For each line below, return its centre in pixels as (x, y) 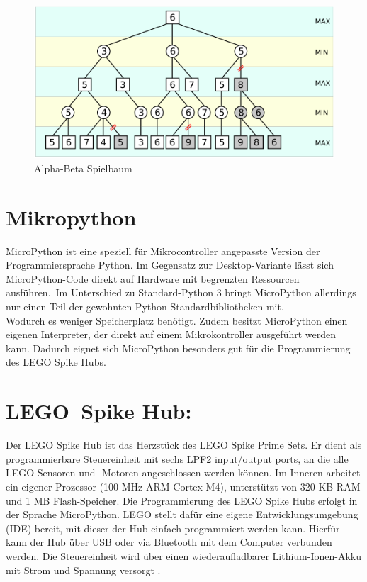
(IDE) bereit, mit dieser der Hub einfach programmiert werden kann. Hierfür (173, 528)
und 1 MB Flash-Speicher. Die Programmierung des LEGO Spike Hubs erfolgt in (182, 500)
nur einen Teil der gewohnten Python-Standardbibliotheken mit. (145, 307)
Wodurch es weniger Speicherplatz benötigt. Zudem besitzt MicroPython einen (177, 320)
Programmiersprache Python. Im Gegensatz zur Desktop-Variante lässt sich (170, 265)
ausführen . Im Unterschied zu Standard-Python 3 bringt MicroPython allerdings (181, 292)
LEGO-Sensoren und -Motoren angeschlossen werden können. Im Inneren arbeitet (183, 472)
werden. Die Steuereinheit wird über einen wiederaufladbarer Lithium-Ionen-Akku (183, 555)
